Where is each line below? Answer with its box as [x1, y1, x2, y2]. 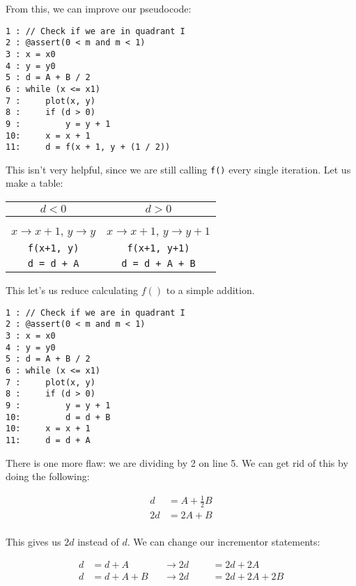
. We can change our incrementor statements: [127, 534, 320, 549]
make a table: [6, 176, 63, 190]
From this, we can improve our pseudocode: [6, 1, 192, 15]
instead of [77, 534, 119, 549]
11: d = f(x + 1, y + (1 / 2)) [6, 142, 171, 153]
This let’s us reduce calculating [6, 283, 139, 298]
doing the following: [6, 469, 90, 484]
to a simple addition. [166, 283, 255, 298]
